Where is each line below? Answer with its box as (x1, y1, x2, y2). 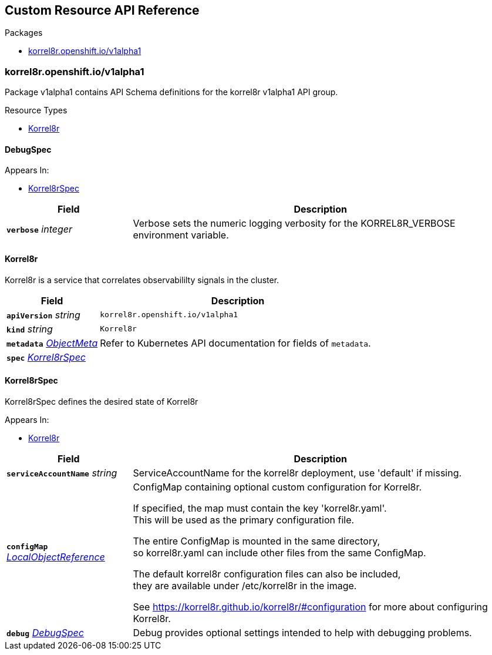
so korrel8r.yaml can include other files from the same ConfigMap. (133, 546, 426, 559)
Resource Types (5, 105, 68, 116)
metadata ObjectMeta (6, 337, 98, 349)
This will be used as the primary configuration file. (133, 513, 355, 526)
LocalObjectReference (6, 551, 105, 563)
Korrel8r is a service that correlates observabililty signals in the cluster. (5, 274, 279, 285)
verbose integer (6, 223, 72, 236)
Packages (5, 28, 43, 38)
